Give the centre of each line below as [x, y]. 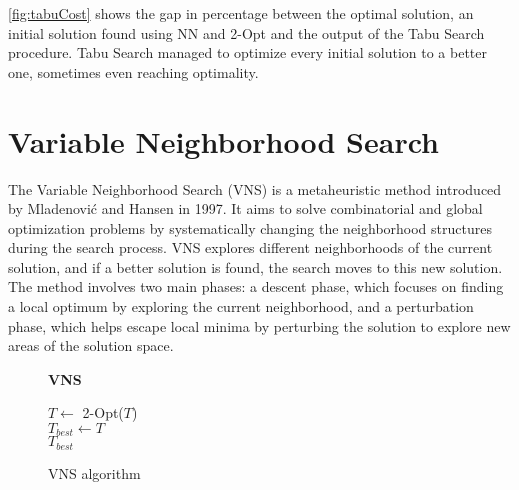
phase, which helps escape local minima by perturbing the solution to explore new [259, 325]
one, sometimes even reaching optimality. [133, 71]
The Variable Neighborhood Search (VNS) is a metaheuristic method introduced [255, 188]
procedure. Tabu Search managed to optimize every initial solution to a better [248, 52]
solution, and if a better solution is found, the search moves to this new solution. [255, 266]
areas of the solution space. [91, 345]
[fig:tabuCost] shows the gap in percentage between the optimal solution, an [241, 13]
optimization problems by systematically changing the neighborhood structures [250, 227]
